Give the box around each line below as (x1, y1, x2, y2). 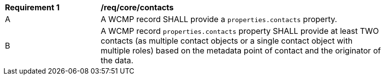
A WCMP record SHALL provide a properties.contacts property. (101, 14, 337, 24)
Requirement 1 (5, 2, 60, 12)
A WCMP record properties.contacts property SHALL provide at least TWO (101, 26, 379, 36)
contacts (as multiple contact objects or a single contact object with (101, 36, 353, 46)
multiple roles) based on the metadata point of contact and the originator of (101, 46, 381, 55)
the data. (101, 55, 134, 65)
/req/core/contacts (101, 2, 174, 12)
